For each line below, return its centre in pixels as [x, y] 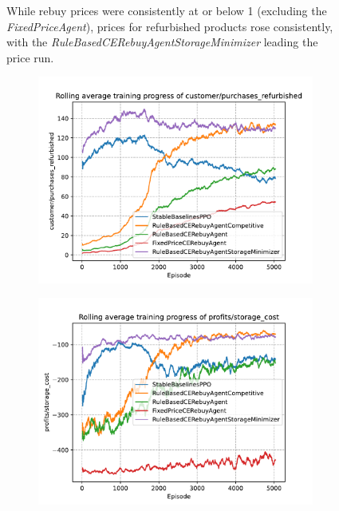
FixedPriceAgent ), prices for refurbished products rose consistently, [170, 26]
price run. [30, 57]
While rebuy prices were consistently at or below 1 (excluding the [167, 10]
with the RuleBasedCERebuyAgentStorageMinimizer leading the [162, 42]
